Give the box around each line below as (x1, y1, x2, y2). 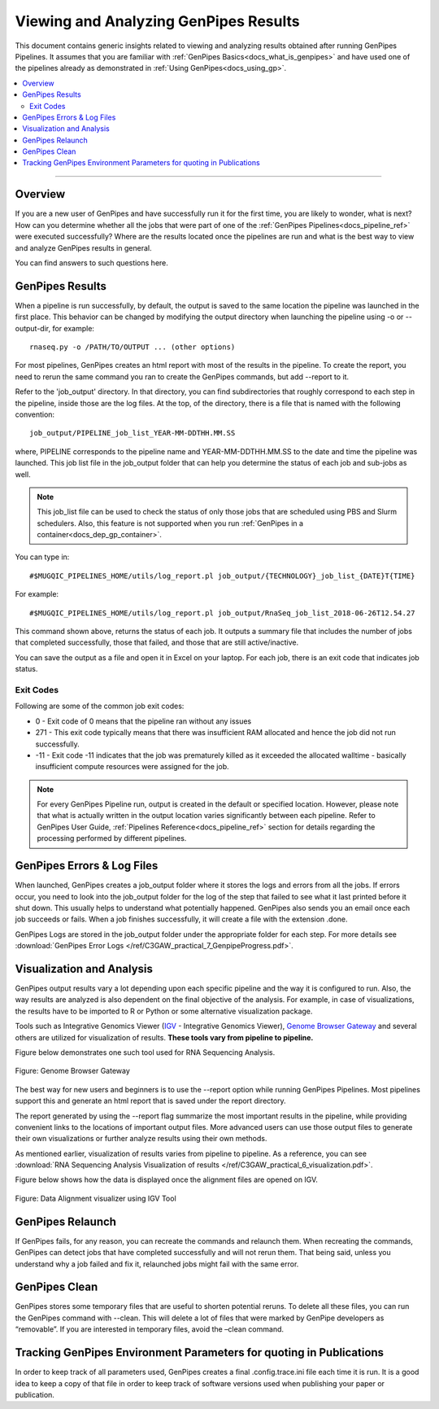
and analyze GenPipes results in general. (15, 243, 152, 252)
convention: (15, 409, 55, 419)
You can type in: (15, 552, 70, 562)
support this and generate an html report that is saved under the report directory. (15, 1096, 286, 1106)
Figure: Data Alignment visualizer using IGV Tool (15, 1193, 176, 1203)
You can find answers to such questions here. (15, 257, 168, 268)
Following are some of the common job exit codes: (15, 701, 185, 711)
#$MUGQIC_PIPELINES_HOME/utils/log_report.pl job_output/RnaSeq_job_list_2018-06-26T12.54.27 (29, 608, 415, 618)
